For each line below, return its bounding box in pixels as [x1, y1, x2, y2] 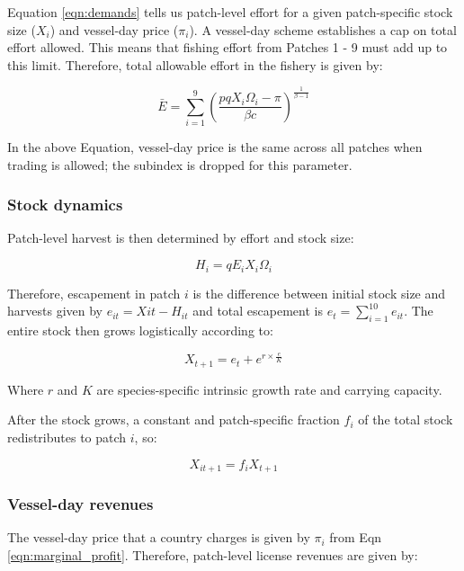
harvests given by [7, 301, 103, 320]
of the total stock [358, 410, 453, 429]
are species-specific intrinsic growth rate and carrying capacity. [96, 379, 442, 398]
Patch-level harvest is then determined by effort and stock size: [7, 228, 354, 247]
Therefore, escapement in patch [7, 283, 181, 302]
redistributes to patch [7, 428, 127, 447]
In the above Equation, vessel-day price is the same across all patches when [7, 138, 423, 156]
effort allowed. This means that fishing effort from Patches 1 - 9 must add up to [7, 38, 448, 57]
